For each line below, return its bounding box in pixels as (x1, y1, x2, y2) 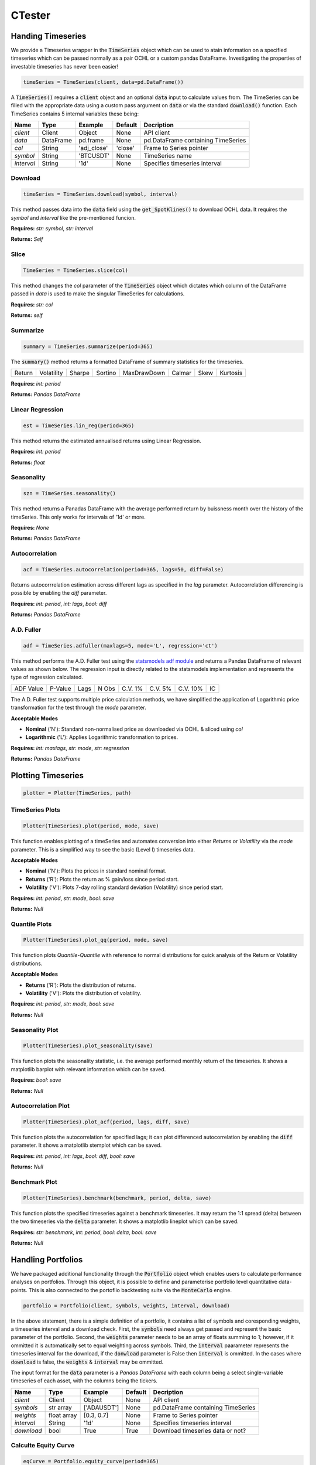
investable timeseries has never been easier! (11, 63, 119, 70)
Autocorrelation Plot (11, 1102, 70, 1110)
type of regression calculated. (11, 674, 83, 681)
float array (48, 1411, 77, 1419)
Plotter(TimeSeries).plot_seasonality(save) (23, 1042, 153, 1049)
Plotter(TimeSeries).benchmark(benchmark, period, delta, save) (23, 1194, 212, 1201)
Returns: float (11, 459, 45, 466)
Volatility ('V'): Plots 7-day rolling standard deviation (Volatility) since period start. (25, 884, 224, 891)
